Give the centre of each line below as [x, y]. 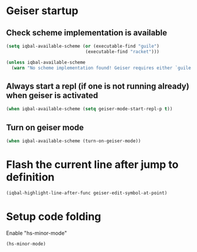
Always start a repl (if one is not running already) [98, 86]
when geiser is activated [52, 95]
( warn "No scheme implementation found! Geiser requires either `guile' [103, 68]
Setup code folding [54, 216]
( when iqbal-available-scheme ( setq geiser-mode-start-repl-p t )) [89, 109]
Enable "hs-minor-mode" [37, 233]
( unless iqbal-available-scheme [46, 62]
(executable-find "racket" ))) [122, 51]
